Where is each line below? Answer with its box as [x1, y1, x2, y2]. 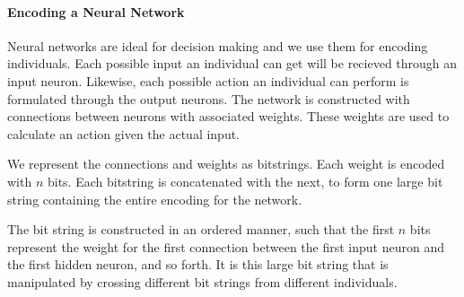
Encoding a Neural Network [7, 2, 185, 21]
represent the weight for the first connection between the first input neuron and [7, 237, 444, 256]
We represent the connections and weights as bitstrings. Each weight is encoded [7, 154, 445, 173]
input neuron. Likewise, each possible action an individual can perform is [7, 71, 409, 90]
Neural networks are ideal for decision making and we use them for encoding [7, 36, 428, 55]
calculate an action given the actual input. [7, 124, 241, 143]
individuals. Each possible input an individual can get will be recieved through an [7, 54, 458, 73]
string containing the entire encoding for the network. [7, 189, 302, 208]
